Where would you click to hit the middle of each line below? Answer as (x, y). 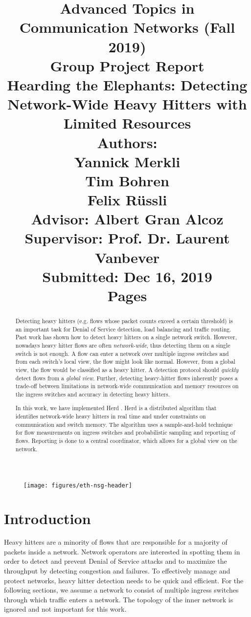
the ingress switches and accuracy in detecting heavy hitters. (92, 394)
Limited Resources (127, 123)
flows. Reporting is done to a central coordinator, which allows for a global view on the (126, 441)
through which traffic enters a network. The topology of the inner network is (119, 599)
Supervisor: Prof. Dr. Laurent (127, 238)
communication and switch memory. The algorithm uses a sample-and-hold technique (124, 424)
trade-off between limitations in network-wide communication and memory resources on (127, 386)
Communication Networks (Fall (127, 27)
